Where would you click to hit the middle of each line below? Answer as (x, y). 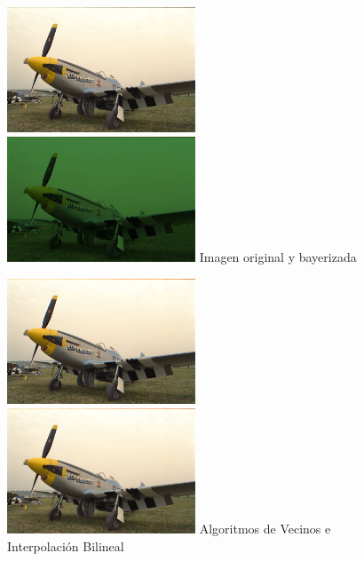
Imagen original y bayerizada (278, 257)
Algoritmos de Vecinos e (265, 529)
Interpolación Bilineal (66, 545)
